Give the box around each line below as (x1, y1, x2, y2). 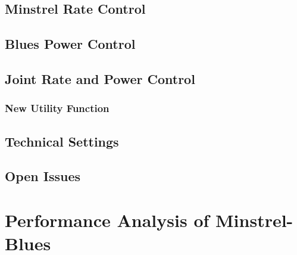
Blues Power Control (5, 35, 136, 53)
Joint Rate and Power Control (5, 69, 195, 88)
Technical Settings (5, 132, 119, 150)
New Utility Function (5, 101, 110, 116)
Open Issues (5, 167, 81, 185)
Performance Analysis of (5, 207, 210, 232)
